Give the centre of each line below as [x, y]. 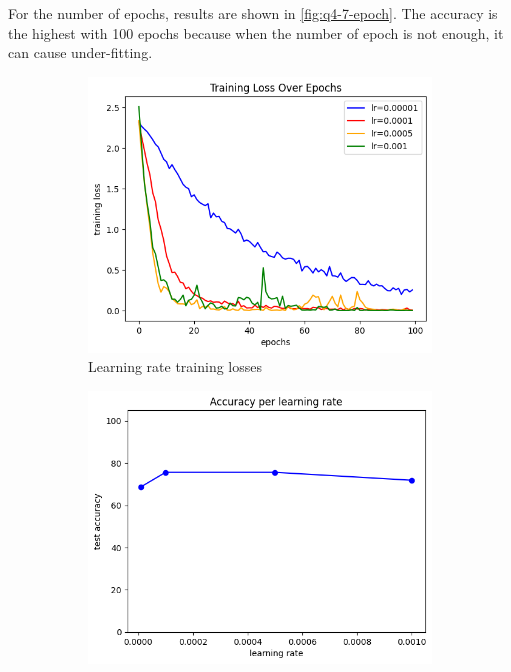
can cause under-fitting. [80, 52]
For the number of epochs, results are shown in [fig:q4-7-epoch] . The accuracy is [253, 13]
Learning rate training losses [175, 366]
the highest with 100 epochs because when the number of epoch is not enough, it [256, 32]
